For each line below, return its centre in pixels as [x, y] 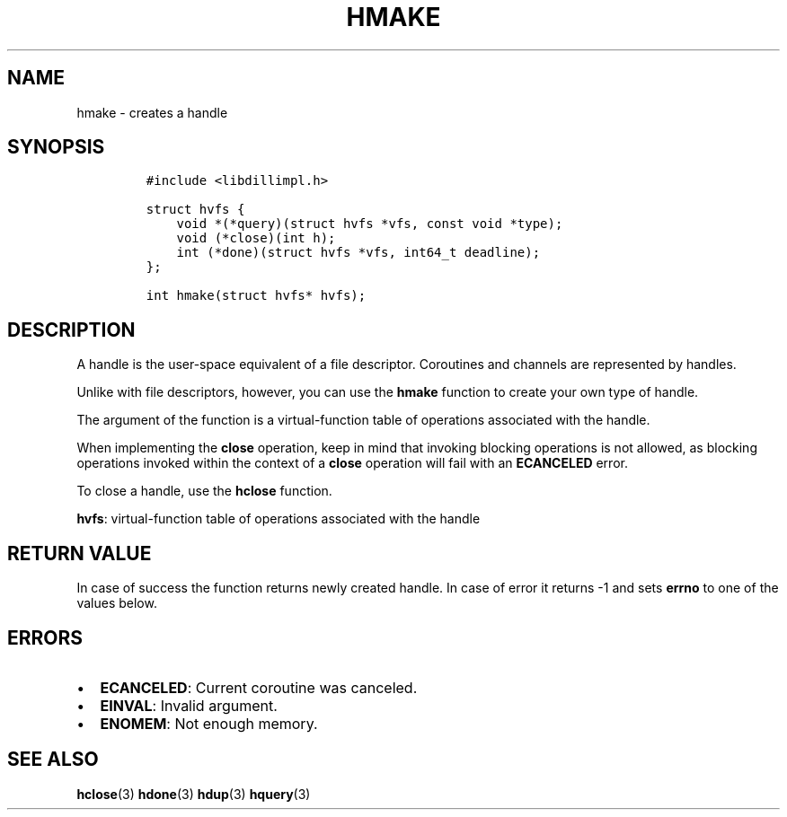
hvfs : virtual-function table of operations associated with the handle [279, 519]
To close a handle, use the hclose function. [204, 491]
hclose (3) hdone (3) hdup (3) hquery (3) [194, 794]
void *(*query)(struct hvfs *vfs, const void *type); [370, 224]
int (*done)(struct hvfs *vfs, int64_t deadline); [358, 253]
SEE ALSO [53, 760]
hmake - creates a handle [152, 112]
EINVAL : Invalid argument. [189, 705]
